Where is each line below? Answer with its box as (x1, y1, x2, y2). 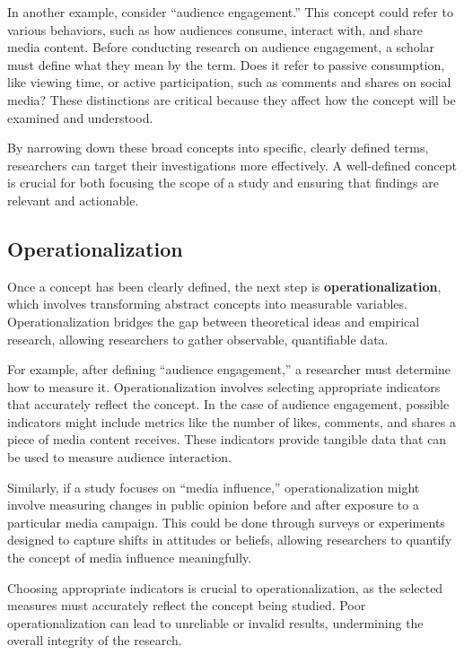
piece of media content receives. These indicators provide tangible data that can (7, 430, 447, 449)
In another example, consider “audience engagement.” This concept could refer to (7, 3, 453, 21)
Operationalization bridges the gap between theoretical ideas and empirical (7, 311, 420, 330)
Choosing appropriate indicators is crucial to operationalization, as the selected (7, 578, 443, 597)
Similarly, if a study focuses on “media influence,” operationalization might (7, 477, 420, 496)
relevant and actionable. (7, 190, 139, 209)
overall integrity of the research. (7, 631, 182, 650)
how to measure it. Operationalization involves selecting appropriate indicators (7, 377, 441, 396)
